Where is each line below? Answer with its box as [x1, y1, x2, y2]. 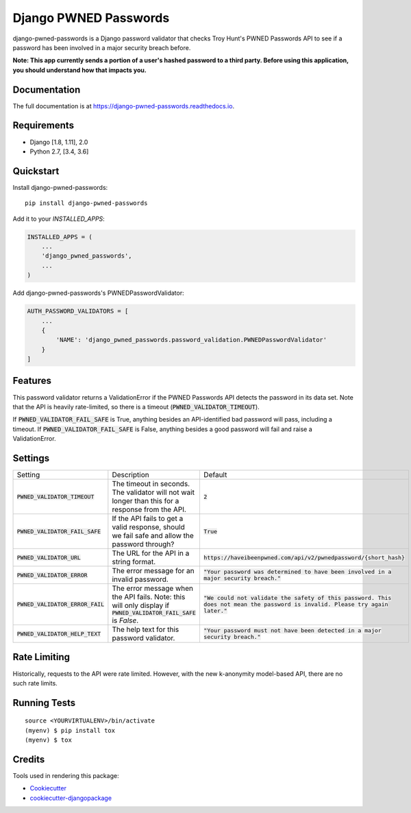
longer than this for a [112, 496, 179, 506]
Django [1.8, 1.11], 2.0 [29, 138, 88, 146]
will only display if [112, 600, 170, 610]
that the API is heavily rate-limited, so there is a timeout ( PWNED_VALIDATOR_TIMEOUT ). [12, 402, 260, 411]
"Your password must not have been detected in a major [203, 627, 382, 634]
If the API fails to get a [112, 514, 184, 524]
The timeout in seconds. [112, 479, 190, 489]
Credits [12, 753, 45, 765]
